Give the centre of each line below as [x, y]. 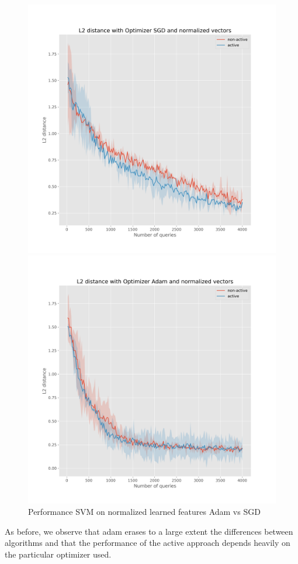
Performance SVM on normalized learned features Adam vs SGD [144, 512]
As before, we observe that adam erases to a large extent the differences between [149, 531]
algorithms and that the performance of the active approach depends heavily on [148, 543]
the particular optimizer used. [58, 554]
